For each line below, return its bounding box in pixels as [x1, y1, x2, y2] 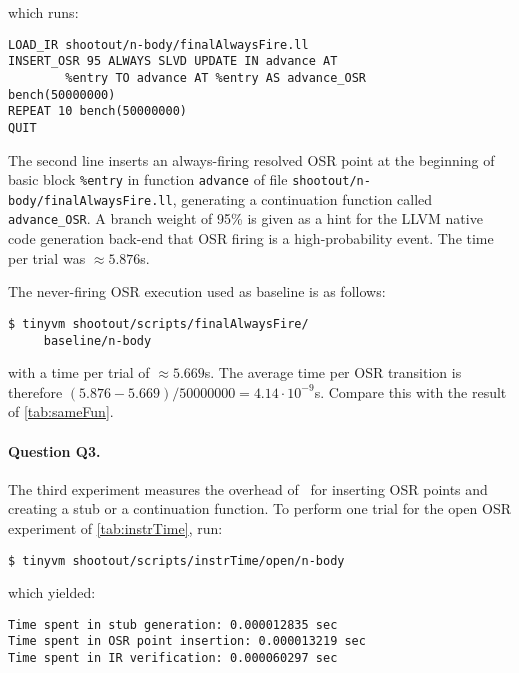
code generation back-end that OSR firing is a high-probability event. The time [8, 228, 494, 249]
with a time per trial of [8, 362, 150, 383]
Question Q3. [8, 440, 101, 461]
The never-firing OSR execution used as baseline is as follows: [8, 281, 386, 302]
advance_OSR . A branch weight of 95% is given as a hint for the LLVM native [8, 208, 483, 229]
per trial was [8, 247, 86, 268]
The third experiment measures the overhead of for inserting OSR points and [8, 478, 488, 499]
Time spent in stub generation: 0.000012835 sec [8, 617, 338, 632]
